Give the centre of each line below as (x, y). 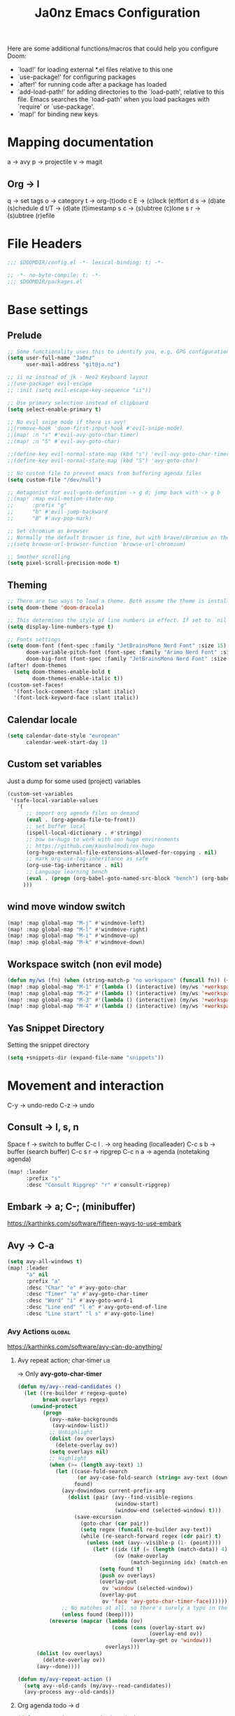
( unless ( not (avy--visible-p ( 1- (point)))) (154, 1543)
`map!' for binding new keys (57, 114)
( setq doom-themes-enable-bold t (62, 672)
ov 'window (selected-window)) (148, 1589)
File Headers (45, 244)
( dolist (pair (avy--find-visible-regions (130, 1498)
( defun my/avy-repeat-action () (64, 1679)
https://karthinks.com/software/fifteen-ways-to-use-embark (94, 1223)
